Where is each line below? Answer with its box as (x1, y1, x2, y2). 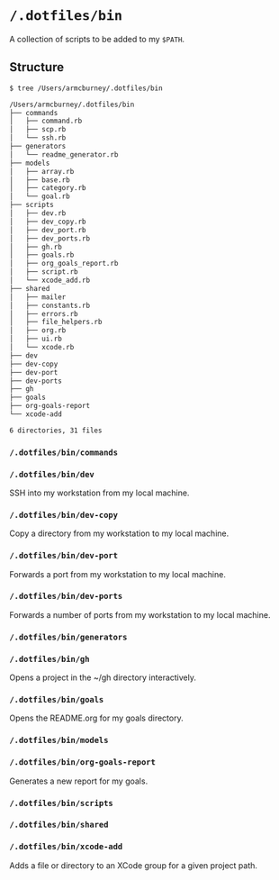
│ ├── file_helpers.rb (9, 318, 103, 327)
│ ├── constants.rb (9, 301, 91, 310)
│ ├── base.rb (9, 175, 70, 185)
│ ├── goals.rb (9, 250, 75, 259)
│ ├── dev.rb (9, 209, 67, 218)
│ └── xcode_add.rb (9, 276, 91, 285)
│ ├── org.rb (9, 326, 67, 335)
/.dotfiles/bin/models (9, 735, 109, 746)
